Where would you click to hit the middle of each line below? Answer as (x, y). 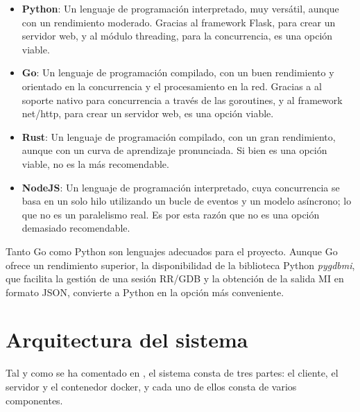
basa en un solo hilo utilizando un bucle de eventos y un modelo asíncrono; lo (187, 201)
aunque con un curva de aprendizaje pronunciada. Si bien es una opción (174, 150)
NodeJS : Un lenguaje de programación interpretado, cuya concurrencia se (181, 187)
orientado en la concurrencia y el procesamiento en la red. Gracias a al (172, 86)
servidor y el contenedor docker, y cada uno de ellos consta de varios (151, 386)
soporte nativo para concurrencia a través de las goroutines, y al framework (182, 100)
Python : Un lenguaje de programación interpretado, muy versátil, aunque (180, 8)
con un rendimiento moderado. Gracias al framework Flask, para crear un (179, 22)
